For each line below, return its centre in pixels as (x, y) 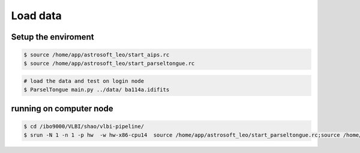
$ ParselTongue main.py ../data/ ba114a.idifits (97, 89)
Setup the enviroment (52, 37)
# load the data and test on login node (84, 81)
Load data (37, 16)
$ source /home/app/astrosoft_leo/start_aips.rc (97, 55)
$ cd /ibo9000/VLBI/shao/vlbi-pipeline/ (84, 127)
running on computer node (62, 108)
